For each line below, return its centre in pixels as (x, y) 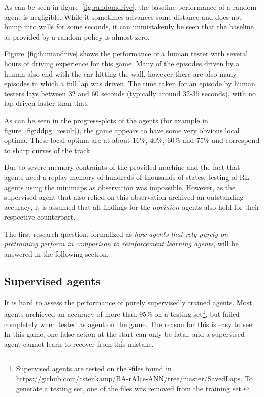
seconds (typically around (141, 93)
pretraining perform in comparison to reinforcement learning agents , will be (121, 244)
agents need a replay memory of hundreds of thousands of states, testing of (121, 177)
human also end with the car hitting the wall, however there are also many (120, 73)
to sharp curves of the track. (48, 150)
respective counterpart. (40, 217)
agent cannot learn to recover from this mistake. (79, 344)
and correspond (236, 140)
